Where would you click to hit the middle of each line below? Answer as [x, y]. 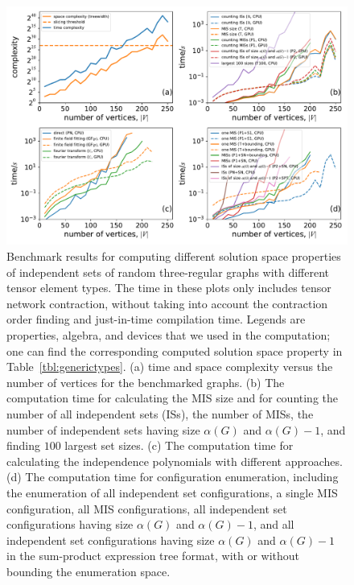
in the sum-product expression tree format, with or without [153, 556]
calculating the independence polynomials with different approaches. [175, 461]
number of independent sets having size [103, 429]
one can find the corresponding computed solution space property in [175, 350]
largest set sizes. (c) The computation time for [179, 445]
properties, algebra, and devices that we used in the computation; [169, 335]
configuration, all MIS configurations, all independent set [147, 508]
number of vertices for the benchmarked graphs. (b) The [146, 382]
